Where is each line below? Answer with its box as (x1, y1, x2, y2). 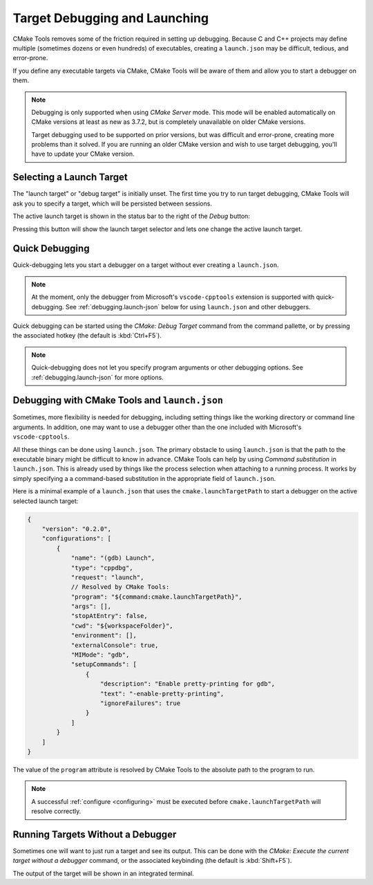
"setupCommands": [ (70, 661, 137, 668)
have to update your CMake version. (31, 149, 135, 158)
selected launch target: (12, 497, 79, 505)
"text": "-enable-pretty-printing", (100, 689, 224, 697)
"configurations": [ (41, 535, 112, 542)
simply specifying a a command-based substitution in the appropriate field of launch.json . (12, 474, 276, 482)
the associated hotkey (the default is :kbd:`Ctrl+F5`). (12, 331, 162, 340)
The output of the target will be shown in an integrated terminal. (12, 869, 195, 877)
